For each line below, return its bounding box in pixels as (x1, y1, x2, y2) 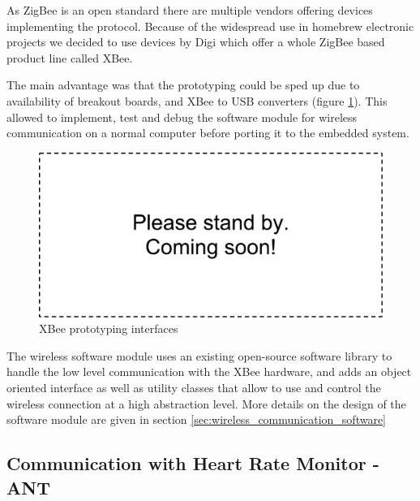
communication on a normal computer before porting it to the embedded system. (6, 124, 409, 141)
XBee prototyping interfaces (39, 320, 178, 337)
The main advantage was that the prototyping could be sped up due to (6, 76, 360, 93)
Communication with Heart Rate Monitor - (6, 451, 379, 476)
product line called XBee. (6, 49, 133, 66)
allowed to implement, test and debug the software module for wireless (6, 108, 358, 125)
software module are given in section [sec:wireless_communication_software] (6, 411, 387, 428)
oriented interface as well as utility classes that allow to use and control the (6, 379, 381, 396)
